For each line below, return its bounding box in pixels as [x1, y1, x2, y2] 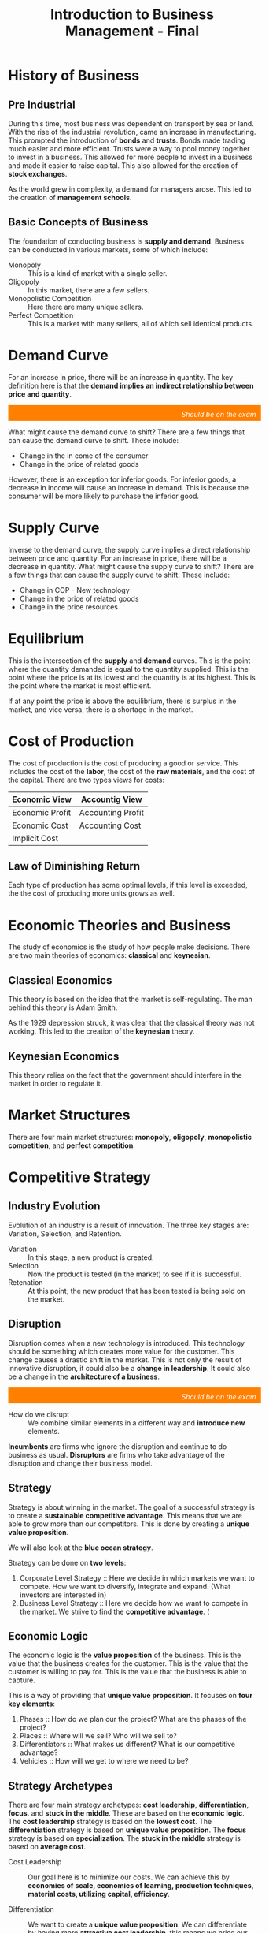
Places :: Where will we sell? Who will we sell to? [19, 1731, 177, 1741]
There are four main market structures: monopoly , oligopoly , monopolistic [8, 1132, 252, 1142]
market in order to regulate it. [8, 1078, 103, 1088]
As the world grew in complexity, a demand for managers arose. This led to [8, 184, 252, 194]
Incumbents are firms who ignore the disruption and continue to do [8, 1441, 227, 1451]
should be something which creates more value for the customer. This [8, 1346, 235, 1356]
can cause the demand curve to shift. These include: [8, 435, 179, 445]
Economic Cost [12, 820, 68, 831]
